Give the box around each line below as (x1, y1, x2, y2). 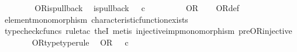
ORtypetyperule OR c (32, 36, 129, 48)
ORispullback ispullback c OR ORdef (34, 2, 239, 13)
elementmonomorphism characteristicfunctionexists (4, 13, 188, 25)
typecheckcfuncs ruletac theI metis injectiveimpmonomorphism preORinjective (4, 25, 292, 37)
